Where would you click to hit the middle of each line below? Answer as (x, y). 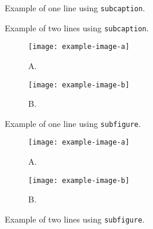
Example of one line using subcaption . (75, 8)
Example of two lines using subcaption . (77, 27)
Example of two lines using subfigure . (75, 219)
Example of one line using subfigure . (73, 123)
